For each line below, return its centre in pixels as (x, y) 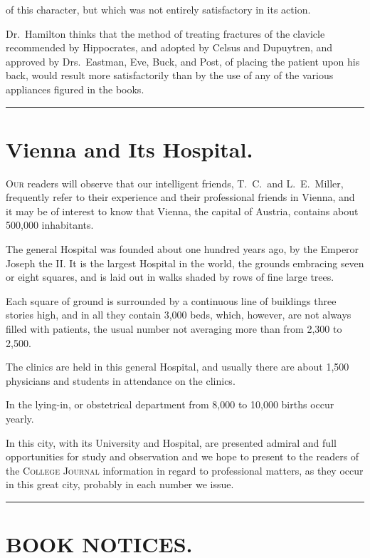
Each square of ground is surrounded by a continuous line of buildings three (171, 300)
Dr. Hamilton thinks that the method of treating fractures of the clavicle (165, 33)
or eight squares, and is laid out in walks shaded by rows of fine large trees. (170, 277)
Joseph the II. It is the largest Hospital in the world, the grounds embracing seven (185, 263)
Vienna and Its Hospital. (129, 149)
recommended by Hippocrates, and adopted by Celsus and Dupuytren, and (169, 47)
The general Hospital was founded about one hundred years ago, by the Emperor (183, 249)
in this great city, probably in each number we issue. (120, 484)
